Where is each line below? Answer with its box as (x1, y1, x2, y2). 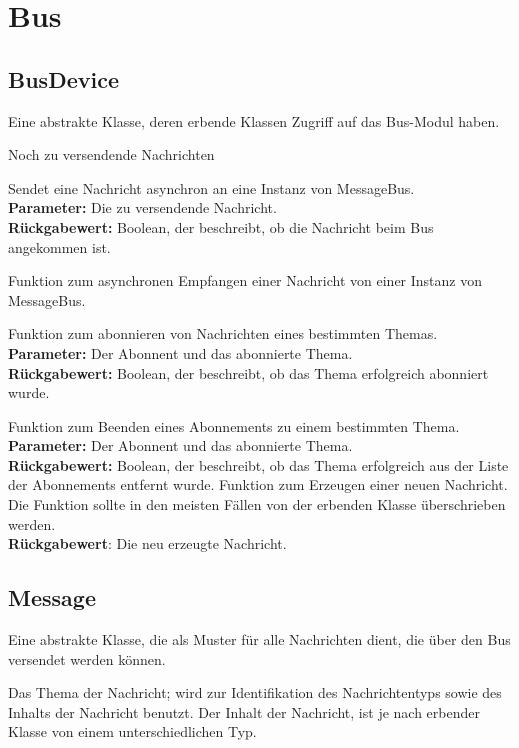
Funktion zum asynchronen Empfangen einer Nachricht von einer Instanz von (8, 270, 483, 291)
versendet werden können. (8, 648, 166, 669)
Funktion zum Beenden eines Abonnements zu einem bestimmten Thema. (8, 415, 460, 436)
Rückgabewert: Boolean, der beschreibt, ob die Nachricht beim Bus (8, 216, 434, 237)
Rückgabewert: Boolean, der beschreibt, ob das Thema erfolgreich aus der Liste (8, 454, 509, 475)
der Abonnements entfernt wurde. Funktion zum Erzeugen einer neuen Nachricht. (8, 474, 508, 495)
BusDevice (8, 63, 119, 94)
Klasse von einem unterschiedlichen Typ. (8, 721, 257, 742)
